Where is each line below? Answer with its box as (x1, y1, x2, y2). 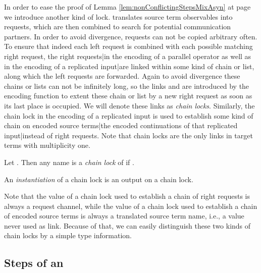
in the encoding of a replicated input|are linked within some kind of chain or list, (4, 61, 254, 71)
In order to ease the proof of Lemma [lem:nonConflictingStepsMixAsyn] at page (4, 2, 251, 12)
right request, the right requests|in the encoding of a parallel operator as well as (4, 50, 251, 61)
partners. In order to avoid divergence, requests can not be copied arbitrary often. (4, 31, 257, 41)
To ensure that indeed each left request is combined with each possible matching (4, 41, 253, 51)
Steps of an (4, 255, 64, 270)
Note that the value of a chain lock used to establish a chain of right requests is (4, 191, 250, 201)
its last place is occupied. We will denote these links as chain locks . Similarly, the (4, 100, 255, 111)
